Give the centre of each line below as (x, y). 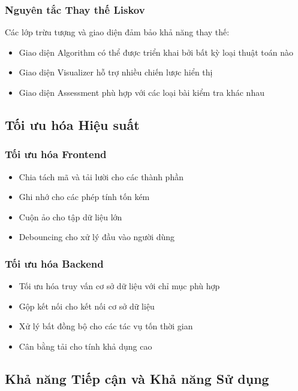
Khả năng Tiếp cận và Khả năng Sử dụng (137, 378)
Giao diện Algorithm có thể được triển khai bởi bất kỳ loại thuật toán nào (156, 52)
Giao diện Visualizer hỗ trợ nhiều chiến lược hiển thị (116, 72)
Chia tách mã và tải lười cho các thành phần (101, 176)
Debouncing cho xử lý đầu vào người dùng (97, 237)
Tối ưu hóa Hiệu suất (72, 124)
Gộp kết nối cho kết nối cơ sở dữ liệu (87, 306)
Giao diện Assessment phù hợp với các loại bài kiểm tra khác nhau (142, 92)
